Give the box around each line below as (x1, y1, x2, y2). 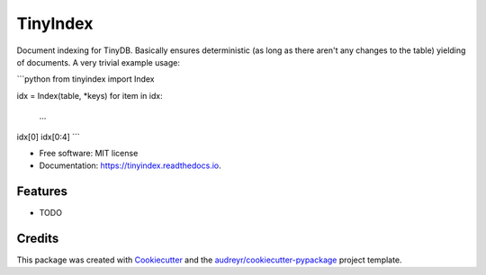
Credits (16, 231, 59, 246)
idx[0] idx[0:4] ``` (16, 131, 80, 142)
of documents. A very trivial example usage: (16, 57, 180, 67)
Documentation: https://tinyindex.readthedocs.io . (39, 160, 221, 171)
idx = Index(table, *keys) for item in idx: (16, 90, 163, 101)
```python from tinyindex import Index (16, 74, 155, 84)
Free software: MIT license (39, 147, 139, 158)
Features (16, 184, 67, 200)
